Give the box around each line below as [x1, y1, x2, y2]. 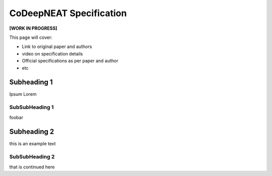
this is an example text [9, 141, 56, 147]
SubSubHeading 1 [9, 104, 54, 111]
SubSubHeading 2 [9, 153, 55, 160]
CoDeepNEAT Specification [9, 8, 127, 19]
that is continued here [9, 164, 55, 170]
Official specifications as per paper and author [22, 58, 118, 64]
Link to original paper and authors [22, 43, 92, 50]
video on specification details [22, 50, 83, 56]
